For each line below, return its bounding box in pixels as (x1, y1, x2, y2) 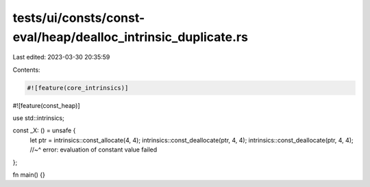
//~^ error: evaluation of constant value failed (29, 145, 158, 154)
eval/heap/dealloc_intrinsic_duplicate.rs (12, 29, 248, 44)
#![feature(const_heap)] (12, 101, 80, 109)
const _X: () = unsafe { (12, 126, 76, 134)
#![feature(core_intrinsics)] (27, 84, 129, 91)
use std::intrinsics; (12, 114, 64, 122)
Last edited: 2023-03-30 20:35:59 (12, 53, 110, 61)
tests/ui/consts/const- (12, 10, 145, 25)
